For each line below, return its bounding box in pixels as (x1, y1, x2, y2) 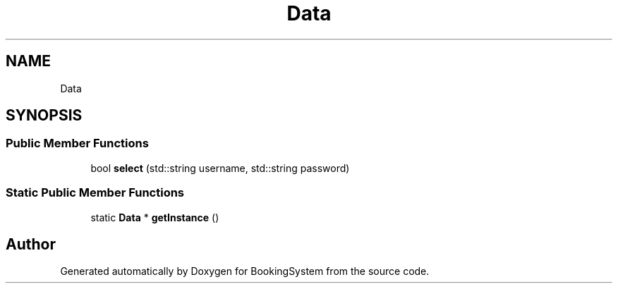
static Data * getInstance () (90, 211, 219, 223)
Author (6, 235, 56, 253)
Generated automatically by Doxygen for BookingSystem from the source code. (60, 265, 430, 278)
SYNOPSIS (6, 106, 83, 125)
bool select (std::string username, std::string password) (90, 161, 350, 174)
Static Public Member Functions (6, 185, 185, 200)
